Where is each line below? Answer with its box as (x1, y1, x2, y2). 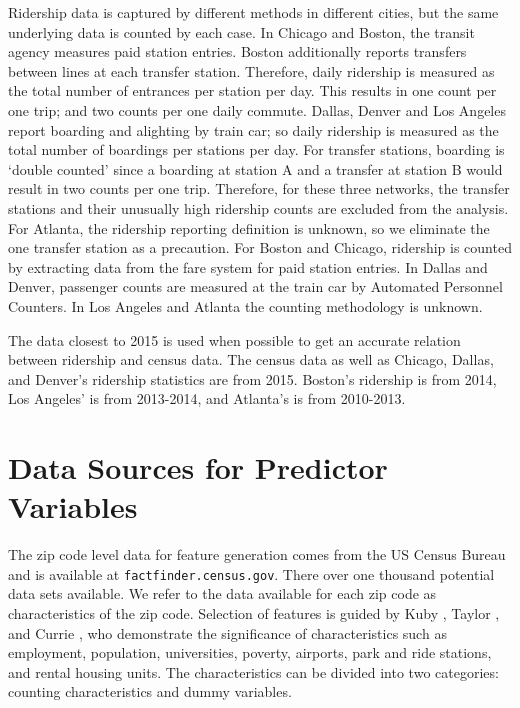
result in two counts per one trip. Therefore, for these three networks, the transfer (8, 178, 510, 199)
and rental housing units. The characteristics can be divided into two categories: (8, 661, 499, 682)
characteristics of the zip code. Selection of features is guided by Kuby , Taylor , (8, 603, 500, 624)
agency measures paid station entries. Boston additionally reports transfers (8, 41, 467, 62)
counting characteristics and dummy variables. (8, 681, 292, 702)
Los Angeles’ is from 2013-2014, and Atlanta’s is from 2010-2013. (8, 388, 406, 409)
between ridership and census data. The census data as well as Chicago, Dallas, (8, 349, 494, 370)
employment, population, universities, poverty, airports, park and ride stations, (8, 642, 492, 663)
